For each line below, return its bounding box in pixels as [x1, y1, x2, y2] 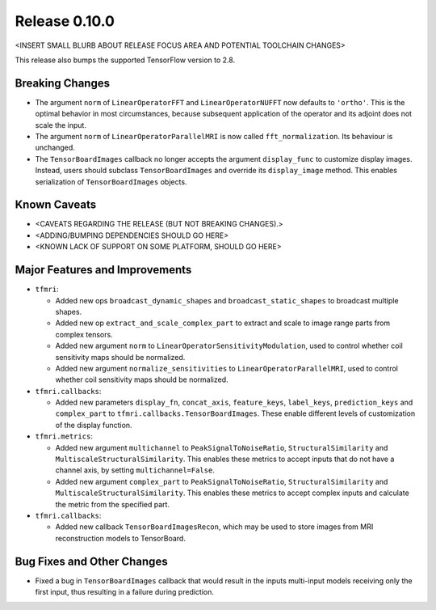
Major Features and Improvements [15, 263, 192, 277]
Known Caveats [15, 198, 97, 212]
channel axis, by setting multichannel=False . [55, 465, 216, 475]
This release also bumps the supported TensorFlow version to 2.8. [15, 55, 236, 65]
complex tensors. [55, 329, 113, 339]
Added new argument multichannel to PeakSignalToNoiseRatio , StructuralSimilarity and [55, 443, 388, 452]
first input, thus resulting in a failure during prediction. [35, 587, 214, 597]
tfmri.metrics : [35, 431, 93, 441]
